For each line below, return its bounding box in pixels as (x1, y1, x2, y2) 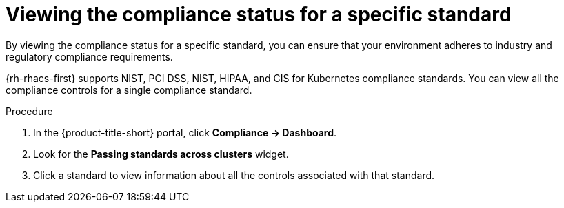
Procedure (6, 105, 53, 117)
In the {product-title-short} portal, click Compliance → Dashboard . (33, 126, 337, 138)
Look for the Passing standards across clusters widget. (33, 147, 289, 160)
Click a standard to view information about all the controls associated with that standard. (33, 169, 435, 181)
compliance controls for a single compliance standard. (6, 83, 252, 96)
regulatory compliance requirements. (6, 50, 173, 63)
